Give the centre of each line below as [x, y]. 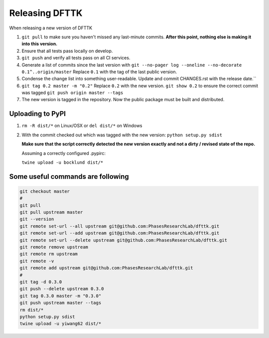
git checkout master [45, 191]
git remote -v [37, 261]
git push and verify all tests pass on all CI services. [76, 58]
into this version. [40, 44]
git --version [37, 219]
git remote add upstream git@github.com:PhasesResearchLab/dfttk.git [106, 268]
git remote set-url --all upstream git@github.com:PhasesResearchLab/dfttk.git [120, 226]
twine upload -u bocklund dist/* [63, 162]
